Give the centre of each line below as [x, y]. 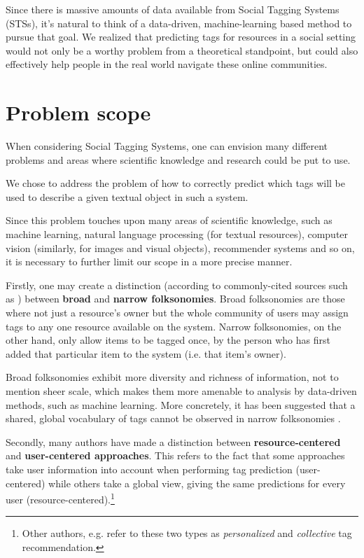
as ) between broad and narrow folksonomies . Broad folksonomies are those [175, 299]
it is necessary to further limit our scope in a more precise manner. [149, 261]
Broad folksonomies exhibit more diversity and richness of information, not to [172, 377]
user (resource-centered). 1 [60, 498]
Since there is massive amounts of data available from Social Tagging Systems [173, 9]
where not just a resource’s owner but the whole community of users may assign [177, 313]
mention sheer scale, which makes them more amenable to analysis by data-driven [181, 391]
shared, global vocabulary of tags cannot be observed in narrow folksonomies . [173, 418]
